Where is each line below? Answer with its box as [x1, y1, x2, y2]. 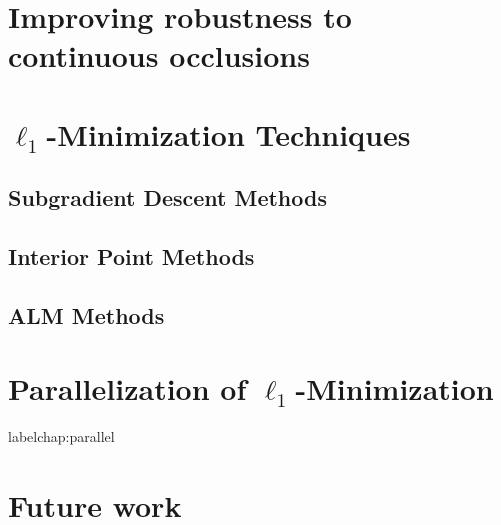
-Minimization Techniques [46, 113, 411, 154]
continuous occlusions [8, 35, 310, 76]
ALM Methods [8, 299, 165, 330]
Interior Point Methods [8, 241, 255, 272]
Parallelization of [8, 368, 247, 409]
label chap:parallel [8, 426, 115, 447]
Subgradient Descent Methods [8, 182, 327, 213]
